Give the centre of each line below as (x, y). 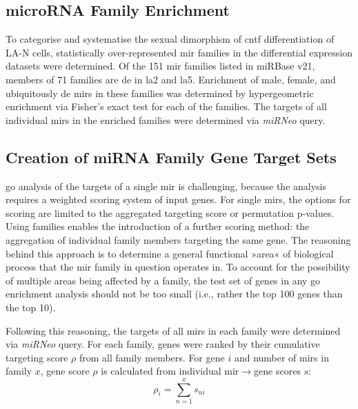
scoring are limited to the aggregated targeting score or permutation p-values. (170, 212)
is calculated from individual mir (170, 371)
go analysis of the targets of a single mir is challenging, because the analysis (166, 186)
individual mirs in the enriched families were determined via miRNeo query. (166, 119)
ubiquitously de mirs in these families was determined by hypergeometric (160, 93)
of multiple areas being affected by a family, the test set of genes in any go (163, 280)
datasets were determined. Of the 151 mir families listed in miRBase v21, (160, 66)
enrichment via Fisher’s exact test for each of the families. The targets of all (166, 106)
